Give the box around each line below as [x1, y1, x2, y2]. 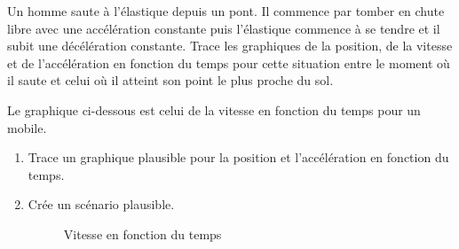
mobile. [7, 118, 47, 136]
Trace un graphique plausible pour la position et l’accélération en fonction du [28, 148, 449, 167]
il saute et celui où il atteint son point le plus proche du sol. [7, 71, 334, 89]
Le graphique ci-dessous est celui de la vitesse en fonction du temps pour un [7, 100, 421, 119]
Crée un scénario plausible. [28, 195, 175, 214]
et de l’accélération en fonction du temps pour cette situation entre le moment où [7, 53, 450, 72]
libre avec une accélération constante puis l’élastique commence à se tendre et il [7, 19, 440, 37]
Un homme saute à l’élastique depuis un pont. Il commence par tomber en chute [7, 2, 445, 19]
